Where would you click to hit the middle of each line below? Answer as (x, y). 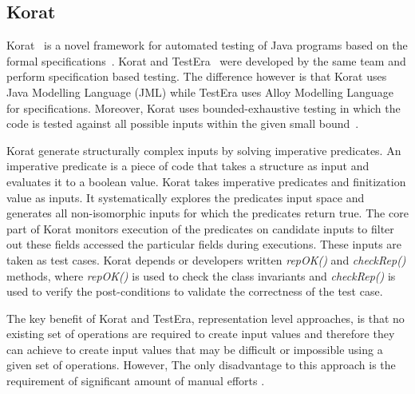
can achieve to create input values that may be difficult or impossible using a (195, 349)
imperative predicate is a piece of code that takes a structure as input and (188, 166)
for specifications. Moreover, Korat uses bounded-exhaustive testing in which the (204, 107)
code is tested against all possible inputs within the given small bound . (183, 123)
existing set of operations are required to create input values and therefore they (201, 334)
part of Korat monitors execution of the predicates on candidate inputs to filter (200, 228)
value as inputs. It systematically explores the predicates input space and (186, 197)
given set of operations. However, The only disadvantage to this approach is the (201, 365)
